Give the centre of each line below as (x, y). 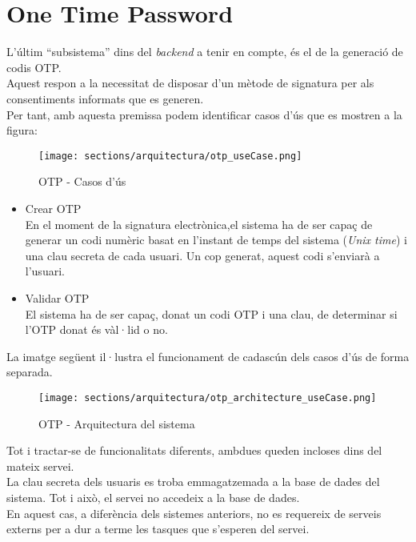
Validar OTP (57, 297)
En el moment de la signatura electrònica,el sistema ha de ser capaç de (199, 224)
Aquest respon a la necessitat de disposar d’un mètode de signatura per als (190, 83)
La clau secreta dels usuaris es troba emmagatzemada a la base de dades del (193, 482)
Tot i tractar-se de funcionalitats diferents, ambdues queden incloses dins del (194, 450)
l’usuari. (45, 271)
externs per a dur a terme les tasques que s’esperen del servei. (158, 529)
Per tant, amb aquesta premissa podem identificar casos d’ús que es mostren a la (204, 114)
